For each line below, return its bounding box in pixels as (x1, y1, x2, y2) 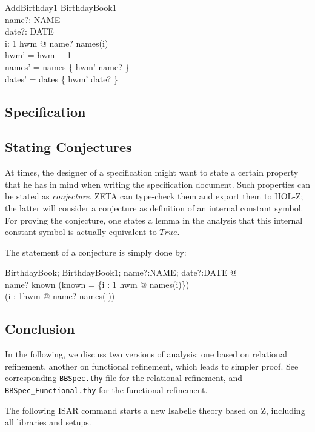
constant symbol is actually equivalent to (5, 225, 157, 238)
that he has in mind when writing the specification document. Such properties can (5, 178, 310, 190)
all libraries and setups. (5, 416, 91, 428)
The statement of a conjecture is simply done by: (5, 245, 187, 258)
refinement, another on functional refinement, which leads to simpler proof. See (5, 359, 299, 372)
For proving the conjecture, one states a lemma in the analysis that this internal (5, 213, 303, 226)
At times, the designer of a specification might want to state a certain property (5, 166, 299, 179)
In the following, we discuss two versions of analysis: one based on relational (5, 348, 287, 361)
